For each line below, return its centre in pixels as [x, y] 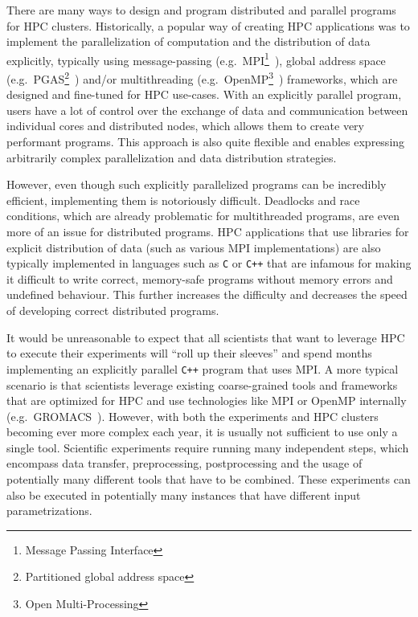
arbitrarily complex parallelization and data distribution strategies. [172, 157]
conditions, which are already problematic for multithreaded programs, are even [203, 216]
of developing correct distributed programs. [113, 311]
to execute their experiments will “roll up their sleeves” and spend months [189, 353]
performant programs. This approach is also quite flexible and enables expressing [206, 142]
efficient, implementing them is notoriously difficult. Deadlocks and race [183, 200]
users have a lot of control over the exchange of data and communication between [207, 110]
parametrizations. [49, 511]
